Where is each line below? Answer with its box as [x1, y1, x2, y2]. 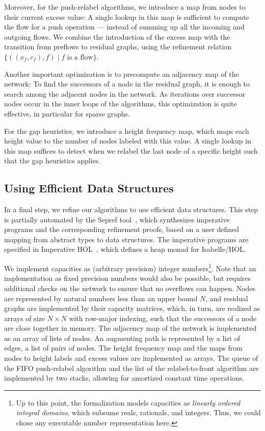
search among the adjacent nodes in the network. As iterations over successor [4, 88, 246, 99]
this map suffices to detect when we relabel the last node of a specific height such [4, 145, 258, 156]
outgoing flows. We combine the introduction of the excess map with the [4, 31, 230, 42]
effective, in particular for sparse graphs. [4, 108, 130, 119]
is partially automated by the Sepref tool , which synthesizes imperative [4, 214, 230, 224]
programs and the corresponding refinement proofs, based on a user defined [4, 224, 240, 235]
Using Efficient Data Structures [4, 180, 174, 196]
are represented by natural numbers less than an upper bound [4, 293, 198, 303]
